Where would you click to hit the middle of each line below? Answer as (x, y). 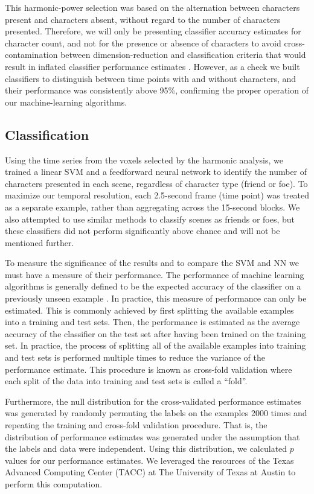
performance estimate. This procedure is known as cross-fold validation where (149, 369)
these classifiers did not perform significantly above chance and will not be (143, 231)
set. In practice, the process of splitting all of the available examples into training (155, 345)
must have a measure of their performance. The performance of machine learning (155, 274)
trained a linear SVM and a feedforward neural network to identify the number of (156, 172)
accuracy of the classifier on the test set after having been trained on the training (155, 333)
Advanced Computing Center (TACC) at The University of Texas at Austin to (150, 472)
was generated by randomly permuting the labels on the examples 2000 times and (156, 413)
